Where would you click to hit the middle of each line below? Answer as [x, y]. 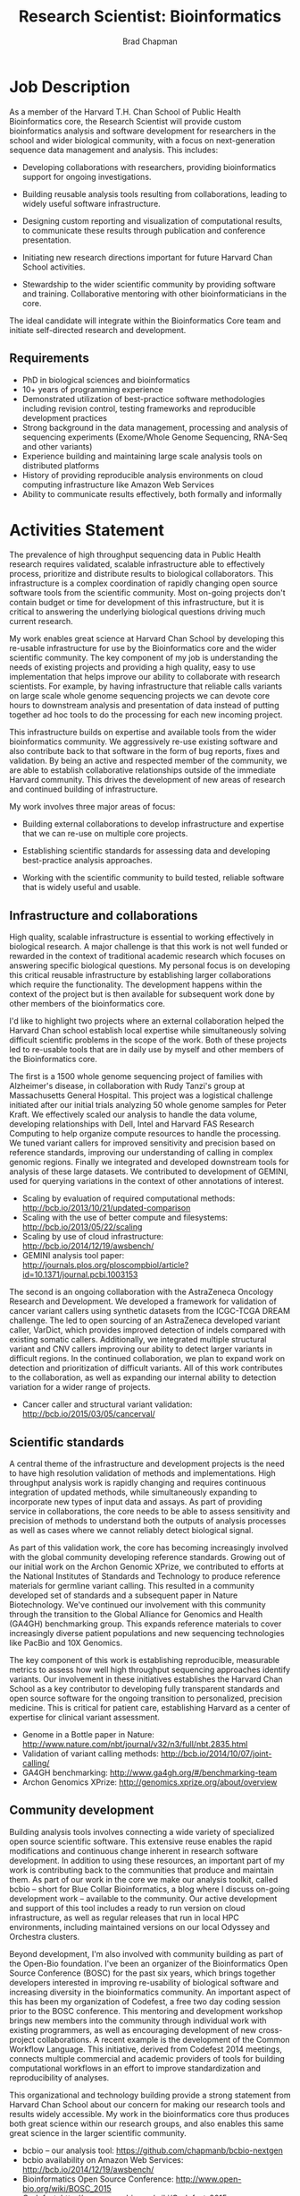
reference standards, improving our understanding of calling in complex [142, 1153]
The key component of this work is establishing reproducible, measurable [144, 1660]
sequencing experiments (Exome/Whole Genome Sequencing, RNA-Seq [155, 437]
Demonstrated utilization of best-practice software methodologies [144, 399]
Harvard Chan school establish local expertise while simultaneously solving [148, 1031]
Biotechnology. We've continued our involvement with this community [137, 1605]
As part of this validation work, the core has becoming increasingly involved [149, 1548]
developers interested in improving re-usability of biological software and [144, 1982]
